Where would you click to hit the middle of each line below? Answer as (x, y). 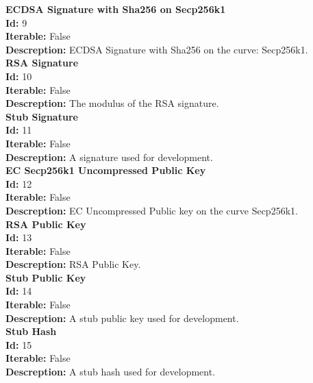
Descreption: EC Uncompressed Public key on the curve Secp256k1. (152, 210)
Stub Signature (42, 116)
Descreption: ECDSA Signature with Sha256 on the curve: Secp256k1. (157, 49)
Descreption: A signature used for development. (109, 157)
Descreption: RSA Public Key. (73, 264)
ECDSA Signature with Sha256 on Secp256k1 (116, 9)
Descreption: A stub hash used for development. (111, 372)
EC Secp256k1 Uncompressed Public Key (106, 170)
